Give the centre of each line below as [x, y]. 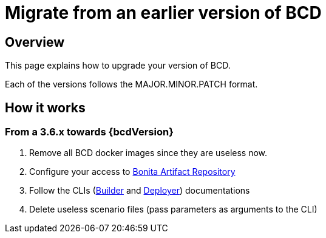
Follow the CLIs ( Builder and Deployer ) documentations [140, 191]
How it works [45, 107]
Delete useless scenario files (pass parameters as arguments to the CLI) [173, 209]
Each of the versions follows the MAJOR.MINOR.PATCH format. [131, 84]
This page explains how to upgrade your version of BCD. [118, 66]
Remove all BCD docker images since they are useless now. [148, 153]
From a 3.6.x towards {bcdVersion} [89, 132]
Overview [35, 42]
